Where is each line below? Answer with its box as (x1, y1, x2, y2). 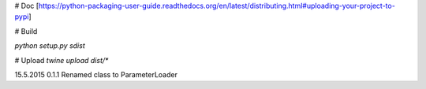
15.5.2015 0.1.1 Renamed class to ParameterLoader (14, 69, 177, 79)
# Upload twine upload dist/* (14, 55, 109, 65)
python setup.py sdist (14, 41, 86, 50)
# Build (14, 26, 38, 35)
